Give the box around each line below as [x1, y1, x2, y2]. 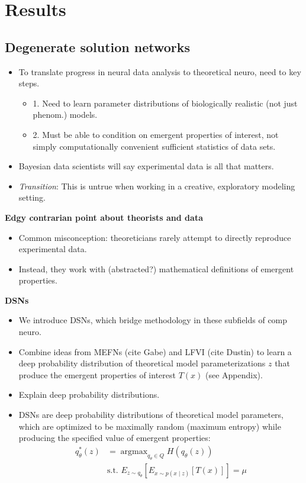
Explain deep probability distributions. [18, 388, 160, 401]
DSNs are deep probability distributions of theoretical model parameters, [18, 408, 284, 421]
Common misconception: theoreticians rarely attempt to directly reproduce [18, 231, 291, 243]
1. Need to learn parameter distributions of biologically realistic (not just [33, 96, 298, 109]
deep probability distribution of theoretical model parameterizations [18, 357, 266, 369]
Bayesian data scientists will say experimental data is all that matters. [18, 160, 274, 172]
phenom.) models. [33, 108, 98, 121]
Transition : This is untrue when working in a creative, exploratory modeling [18, 179, 295, 192]
